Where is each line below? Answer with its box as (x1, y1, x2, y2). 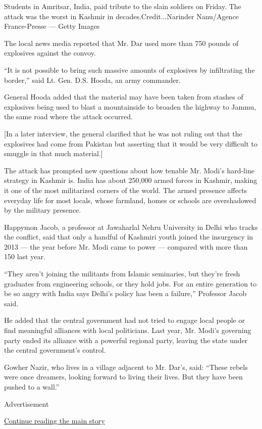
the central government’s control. (4, 345, 106, 355)
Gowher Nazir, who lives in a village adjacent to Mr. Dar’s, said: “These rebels (4, 361, 248, 372)
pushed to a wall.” (4, 382, 60, 392)
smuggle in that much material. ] (4, 148, 103, 159)
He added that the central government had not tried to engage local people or (4, 315, 245, 325)
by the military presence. (4, 205, 81, 215)
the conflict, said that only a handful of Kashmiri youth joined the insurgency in (4, 231, 253, 242)
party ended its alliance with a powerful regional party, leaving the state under (4, 335, 248, 345)
